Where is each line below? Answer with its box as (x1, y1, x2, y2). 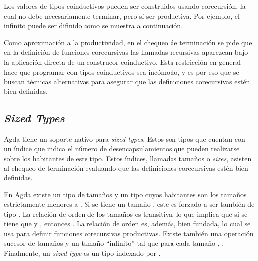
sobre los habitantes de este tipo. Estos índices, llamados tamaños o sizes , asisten (4, 153, 252, 163)
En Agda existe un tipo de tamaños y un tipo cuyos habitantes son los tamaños (4, 189, 247, 199)
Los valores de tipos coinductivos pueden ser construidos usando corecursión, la (4, 1, 246, 11)
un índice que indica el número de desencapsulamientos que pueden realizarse (4, 143, 240, 154)
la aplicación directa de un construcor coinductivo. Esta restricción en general (4, 56, 241, 67)
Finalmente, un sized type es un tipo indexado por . (4, 248, 161, 258)
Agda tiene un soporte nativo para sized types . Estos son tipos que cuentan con (4, 133, 245, 144)
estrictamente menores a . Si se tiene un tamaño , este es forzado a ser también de (4, 199, 255, 209)
